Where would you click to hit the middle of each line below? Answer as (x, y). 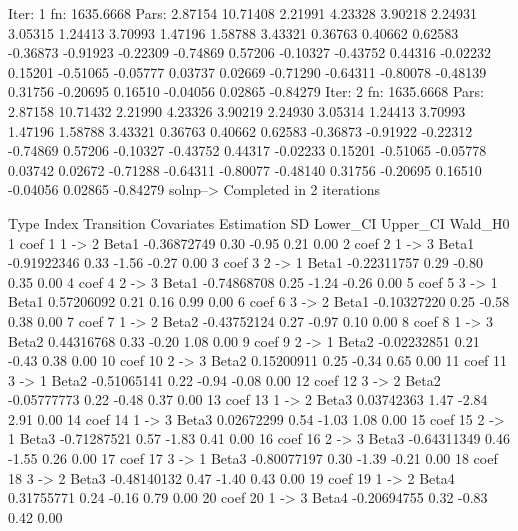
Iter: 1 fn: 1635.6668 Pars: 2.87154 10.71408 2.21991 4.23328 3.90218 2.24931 (242, 13)
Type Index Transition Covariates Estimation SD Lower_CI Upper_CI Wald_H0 (259, 222)
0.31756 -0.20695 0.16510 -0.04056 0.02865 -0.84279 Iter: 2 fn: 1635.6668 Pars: (246, 91)
